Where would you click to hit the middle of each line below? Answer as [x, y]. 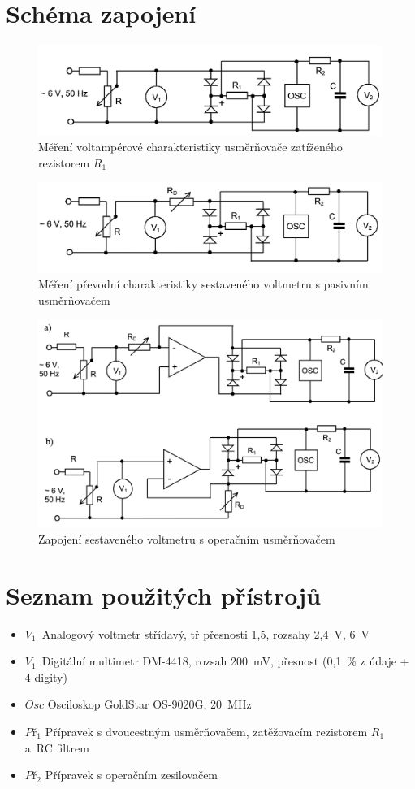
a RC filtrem [57, 747]
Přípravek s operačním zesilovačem [132, 775]
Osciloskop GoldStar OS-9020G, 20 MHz [149, 704]
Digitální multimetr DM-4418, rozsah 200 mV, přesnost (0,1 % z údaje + [225, 661]
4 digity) [46, 676]
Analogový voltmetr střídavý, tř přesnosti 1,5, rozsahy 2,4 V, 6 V [206, 633]
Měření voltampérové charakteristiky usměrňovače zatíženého [190, 147]
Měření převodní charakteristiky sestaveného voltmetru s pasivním [203, 284]
